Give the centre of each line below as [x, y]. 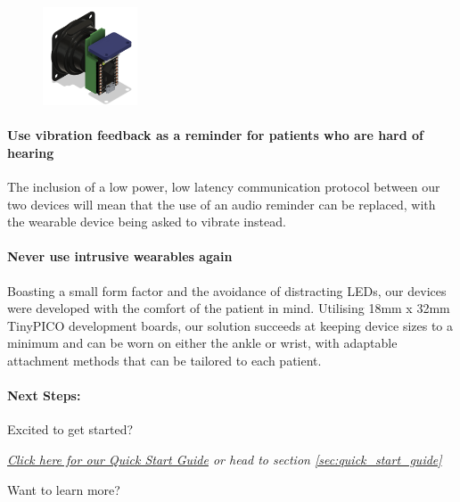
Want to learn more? [64, 489]
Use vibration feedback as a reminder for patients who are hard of [215, 135]
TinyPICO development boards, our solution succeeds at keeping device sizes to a [230, 325]
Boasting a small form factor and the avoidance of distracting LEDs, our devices [227, 290]
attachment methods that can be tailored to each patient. [164, 361]
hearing [31, 152]
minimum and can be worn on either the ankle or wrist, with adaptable [202, 343]
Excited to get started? [70, 429]
